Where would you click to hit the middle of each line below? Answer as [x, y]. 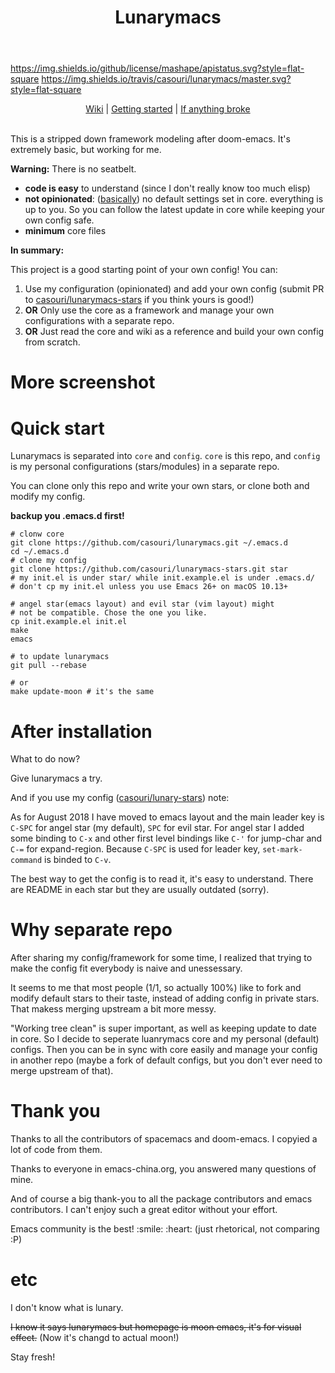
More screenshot [83, 382]
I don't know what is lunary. [67, 1308]
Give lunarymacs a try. [56, 778]
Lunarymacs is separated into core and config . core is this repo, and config [165, 456]
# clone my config [48, 561]
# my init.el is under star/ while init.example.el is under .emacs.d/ [162, 578]
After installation [81, 731]
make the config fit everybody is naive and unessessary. [126, 968]
